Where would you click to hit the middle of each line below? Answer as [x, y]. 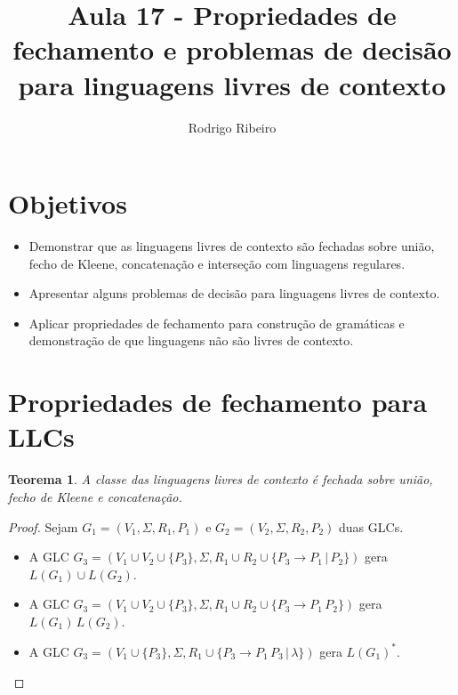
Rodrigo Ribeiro [232, 127]
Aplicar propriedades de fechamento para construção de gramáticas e [217, 323]
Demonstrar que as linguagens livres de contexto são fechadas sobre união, [232, 246]
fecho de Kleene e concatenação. [95, 496]
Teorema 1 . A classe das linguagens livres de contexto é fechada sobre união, [221, 479]
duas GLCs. [371, 526]
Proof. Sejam [43, 526]
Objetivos [68, 203]
